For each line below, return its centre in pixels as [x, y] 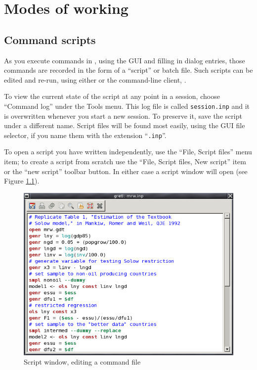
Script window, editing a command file [82, 362]
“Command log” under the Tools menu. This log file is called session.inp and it [127, 106]
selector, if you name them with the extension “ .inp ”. [85, 135]
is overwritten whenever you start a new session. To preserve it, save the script [123, 116]
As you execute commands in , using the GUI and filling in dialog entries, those [125, 60]
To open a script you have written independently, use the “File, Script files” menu [128, 152]
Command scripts [50, 39]
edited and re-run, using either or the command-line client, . [95, 79]
